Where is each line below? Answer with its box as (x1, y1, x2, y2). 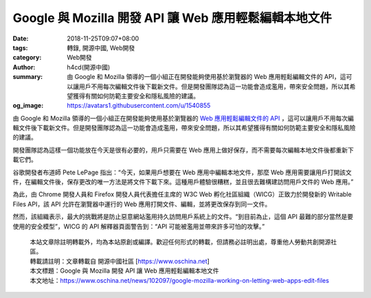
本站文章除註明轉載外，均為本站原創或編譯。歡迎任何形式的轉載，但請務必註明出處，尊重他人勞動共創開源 (30, 238, 331, 246)
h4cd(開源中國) (67, 62, 111, 71)
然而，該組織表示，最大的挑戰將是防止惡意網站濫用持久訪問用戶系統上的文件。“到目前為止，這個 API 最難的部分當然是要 (12, 213, 354, 221)
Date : (12, 34, 29, 43)
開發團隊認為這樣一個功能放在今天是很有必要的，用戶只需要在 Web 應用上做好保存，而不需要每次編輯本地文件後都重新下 (12, 146, 354, 154)
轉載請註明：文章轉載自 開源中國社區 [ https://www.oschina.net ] (30, 257, 210, 265)
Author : (12, 62, 36, 71)
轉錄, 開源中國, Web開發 (67, 43, 135, 51)
